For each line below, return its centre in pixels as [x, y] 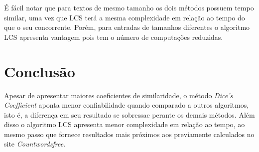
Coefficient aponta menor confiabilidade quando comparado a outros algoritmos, [127, 105]
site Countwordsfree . [35, 144]
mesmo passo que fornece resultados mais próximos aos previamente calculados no [129, 134]
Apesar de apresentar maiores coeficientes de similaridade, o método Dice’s [119, 95]
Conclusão [40, 71]
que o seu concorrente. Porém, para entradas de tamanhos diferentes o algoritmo [127, 27]
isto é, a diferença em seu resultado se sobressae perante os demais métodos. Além [129, 114]
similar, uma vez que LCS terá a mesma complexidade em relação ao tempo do [125, 17]
